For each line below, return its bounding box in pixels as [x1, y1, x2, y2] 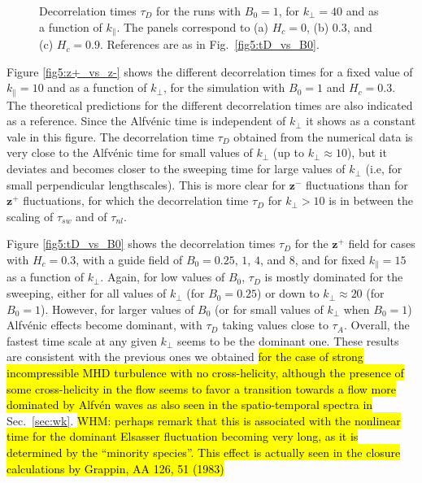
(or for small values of [215, 300, 324, 317]
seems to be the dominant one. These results [176, 332, 399, 349]
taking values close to [222, 316, 328, 333]
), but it [346, 144, 387, 161]
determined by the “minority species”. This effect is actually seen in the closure [7, 444, 401, 461]
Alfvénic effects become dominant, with [7, 316, 202, 333]
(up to [272, 144, 304, 161]
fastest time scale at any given [7, 332, 157, 349]
